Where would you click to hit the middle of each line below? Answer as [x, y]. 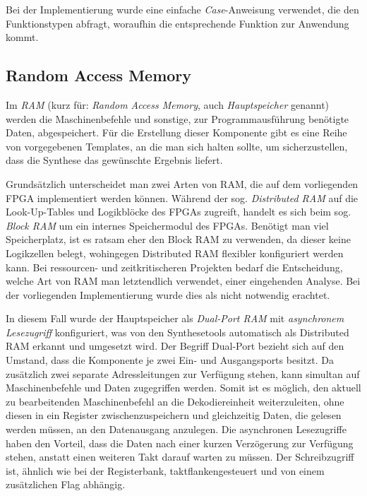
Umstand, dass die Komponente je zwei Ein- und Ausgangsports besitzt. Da [170, 360]
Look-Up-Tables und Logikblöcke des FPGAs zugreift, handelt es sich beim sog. [179, 212]
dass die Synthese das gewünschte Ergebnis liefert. [114, 160]
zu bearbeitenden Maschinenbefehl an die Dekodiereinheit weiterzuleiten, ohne [175, 401]
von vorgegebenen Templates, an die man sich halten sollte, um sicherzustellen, [177, 146]
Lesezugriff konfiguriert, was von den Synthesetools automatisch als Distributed [178, 332]
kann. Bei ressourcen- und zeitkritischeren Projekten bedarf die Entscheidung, [174, 267]
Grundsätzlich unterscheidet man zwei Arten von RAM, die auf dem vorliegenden [182, 183]
